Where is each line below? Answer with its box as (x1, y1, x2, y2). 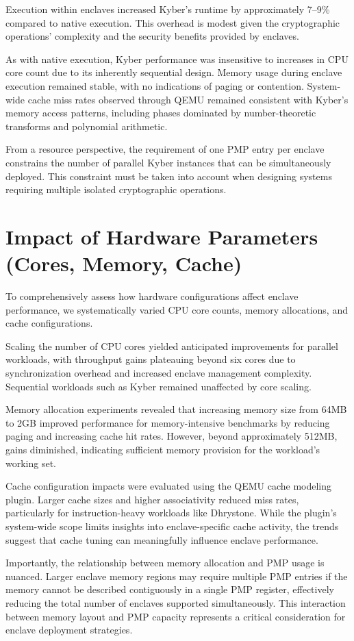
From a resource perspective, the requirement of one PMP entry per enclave (5, 142, 325, 156)
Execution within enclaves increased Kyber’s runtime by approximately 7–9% (5, 2, 330, 16)
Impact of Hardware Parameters (5, 222, 318, 250)
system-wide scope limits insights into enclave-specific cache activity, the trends (5, 518, 339, 533)
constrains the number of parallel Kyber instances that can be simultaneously (5, 155, 331, 169)
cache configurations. (5, 316, 93, 330)
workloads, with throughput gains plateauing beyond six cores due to (5, 352, 296, 366)
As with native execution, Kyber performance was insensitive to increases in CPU (5, 51, 349, 66)
